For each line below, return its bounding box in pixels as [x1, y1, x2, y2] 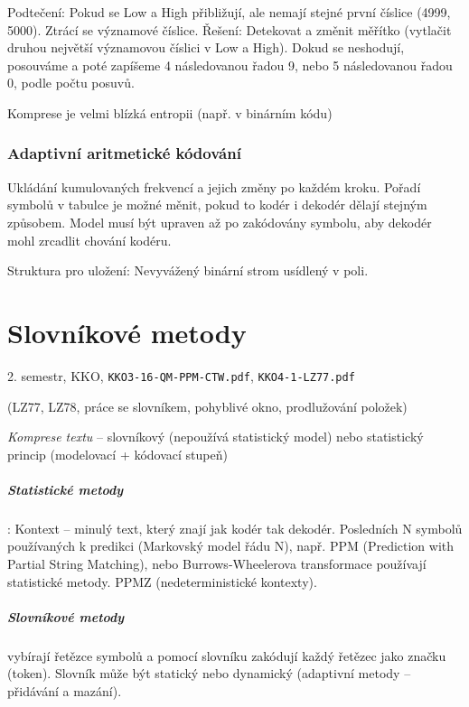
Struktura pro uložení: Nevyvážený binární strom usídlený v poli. [7, 261, 369, 280]
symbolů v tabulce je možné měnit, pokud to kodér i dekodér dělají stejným [7, 195, 427, 214]
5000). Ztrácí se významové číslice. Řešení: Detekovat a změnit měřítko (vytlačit [7, 20, 452, 39]
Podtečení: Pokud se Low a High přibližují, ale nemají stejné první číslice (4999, [7, 3, 451, 21]
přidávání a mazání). [7, 682, 122, 700]
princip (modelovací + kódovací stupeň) [7, 444, 228, 463]
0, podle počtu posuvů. [7, 73, 135, 92]
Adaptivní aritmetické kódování [7, 142, 241, 164]
